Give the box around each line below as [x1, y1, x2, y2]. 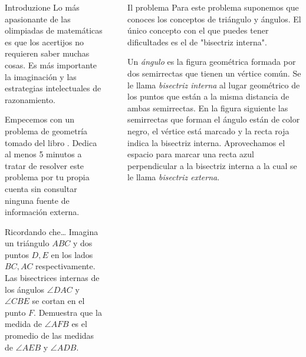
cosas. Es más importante [5, 58, 97, 71]
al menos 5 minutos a [5, 148, 82, 160]
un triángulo [5, 237, 50, 249]
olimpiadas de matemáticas [5, 24, 103, 37]
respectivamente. [35, 260, 96, 272]
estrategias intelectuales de [5, 82, 101, 94]
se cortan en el [32, 295, 85, 307]
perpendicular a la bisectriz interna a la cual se [127, 159, 297, 171]
